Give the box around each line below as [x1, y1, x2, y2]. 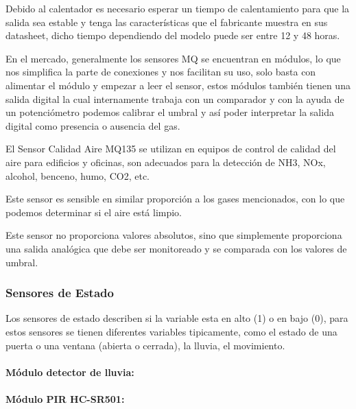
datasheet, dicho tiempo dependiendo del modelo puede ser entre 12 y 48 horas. [5, 28, 340, 43]
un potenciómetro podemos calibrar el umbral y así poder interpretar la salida [5, 105, 334, 119]
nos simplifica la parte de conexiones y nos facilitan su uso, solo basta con [5, 65, 316, 79]
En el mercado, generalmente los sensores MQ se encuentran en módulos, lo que [5, 51, 341, 65]
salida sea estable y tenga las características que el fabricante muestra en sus [5, 14, 328, 29]
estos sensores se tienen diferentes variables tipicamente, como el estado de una [5, 324, 337, 338]
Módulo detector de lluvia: [5, 364, 134, 379]
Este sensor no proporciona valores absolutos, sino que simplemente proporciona [5, 228, 342, 242]
